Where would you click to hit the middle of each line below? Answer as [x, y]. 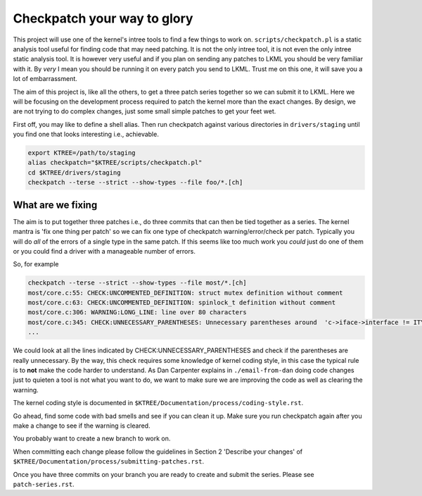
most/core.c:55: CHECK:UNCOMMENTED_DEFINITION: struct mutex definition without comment [186, 293]
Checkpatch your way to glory [103, 18]
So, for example [36, 264]
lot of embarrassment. [45, 79]
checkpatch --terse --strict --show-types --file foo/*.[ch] [135, 182]
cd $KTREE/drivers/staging [74, 172]
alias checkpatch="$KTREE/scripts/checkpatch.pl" [115, 163]
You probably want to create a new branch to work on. [92, 439]
